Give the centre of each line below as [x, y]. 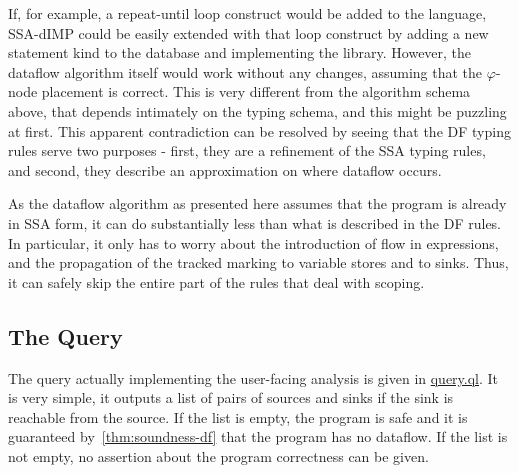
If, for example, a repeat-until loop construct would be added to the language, [247, 13]
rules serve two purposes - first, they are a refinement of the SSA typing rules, [247, 150]
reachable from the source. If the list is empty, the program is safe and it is [238, 416]
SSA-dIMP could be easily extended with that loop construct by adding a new [248, 32]
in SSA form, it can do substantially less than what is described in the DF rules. [255, 222]
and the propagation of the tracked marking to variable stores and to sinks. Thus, [258, 262]
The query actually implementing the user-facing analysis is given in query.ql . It [253, 377]
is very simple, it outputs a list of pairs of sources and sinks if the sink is [231, 397]
